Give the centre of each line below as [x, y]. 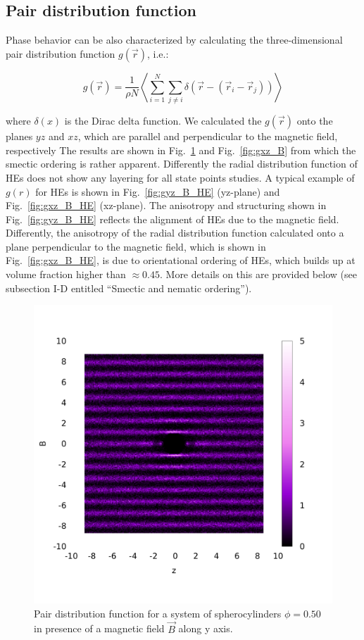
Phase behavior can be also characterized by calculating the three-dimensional [174, 40]
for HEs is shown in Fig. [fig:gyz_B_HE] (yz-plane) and [158, 191]
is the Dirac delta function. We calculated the [163, 121]
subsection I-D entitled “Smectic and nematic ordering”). [129, 288]
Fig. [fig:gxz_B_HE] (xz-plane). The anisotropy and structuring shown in [166, 205]
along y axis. [206, 628]
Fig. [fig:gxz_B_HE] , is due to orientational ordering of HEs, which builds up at [181, 260]
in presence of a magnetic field [99, 628]
